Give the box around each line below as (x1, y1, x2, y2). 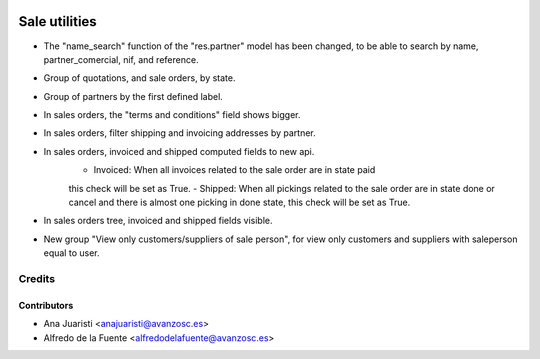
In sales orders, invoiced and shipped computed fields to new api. (43, 145, 315, 157)
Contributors (18, 299, 74, 311)
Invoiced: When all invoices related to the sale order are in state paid (93, 164, 376, 176)
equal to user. (43, 247, 100, 259)
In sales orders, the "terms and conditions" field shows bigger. (43, 109, 301, 121)
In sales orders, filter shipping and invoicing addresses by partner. (43, 127, 317, 139)
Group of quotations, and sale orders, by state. (43, 72, 236, 84)
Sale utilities (18, 13, 97, 30)
